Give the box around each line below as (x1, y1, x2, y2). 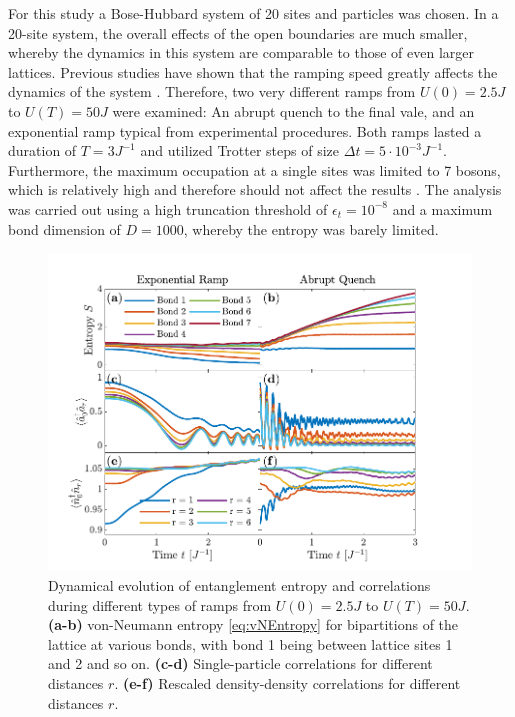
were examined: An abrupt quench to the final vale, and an (112, 100, 475, 121)
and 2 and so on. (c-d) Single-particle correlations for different (48, 653, 433, 674)
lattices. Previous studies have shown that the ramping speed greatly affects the (8, 61, 498, 82)
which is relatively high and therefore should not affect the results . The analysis (8, 179, 502, 200)
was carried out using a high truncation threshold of (8, 198, 328, 219)
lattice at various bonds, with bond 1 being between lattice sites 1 (48, 633, 453, 654)
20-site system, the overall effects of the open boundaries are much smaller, (8, 22, 468, 43)
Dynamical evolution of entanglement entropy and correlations (48, 575, 431, 596)
